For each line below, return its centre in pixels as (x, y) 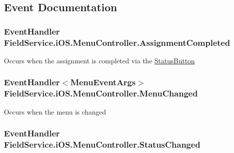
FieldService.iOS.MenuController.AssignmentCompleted (117, 42)
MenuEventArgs (103, 82)
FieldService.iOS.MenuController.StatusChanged (102, 144)
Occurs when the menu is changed (55, 111)
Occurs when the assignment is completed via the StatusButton (99, 60)
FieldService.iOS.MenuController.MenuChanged (101, 93)
